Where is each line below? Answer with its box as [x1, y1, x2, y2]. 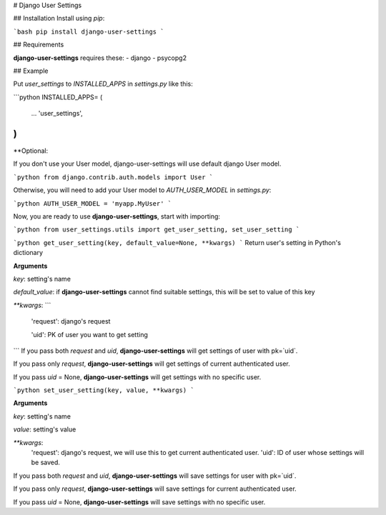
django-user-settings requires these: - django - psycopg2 [13, 54, 187, 62]
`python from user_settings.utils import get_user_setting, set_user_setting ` [13, 226, 300, 234]
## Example [13, 66, 49, 75]
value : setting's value [13, 425, 76, 434]
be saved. [31, 458, 61, 467]
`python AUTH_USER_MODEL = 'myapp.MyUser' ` [13, 199, 172, 207]
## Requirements [13, 40, 64, 49]
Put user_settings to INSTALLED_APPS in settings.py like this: [13, 79, 193, 89]
